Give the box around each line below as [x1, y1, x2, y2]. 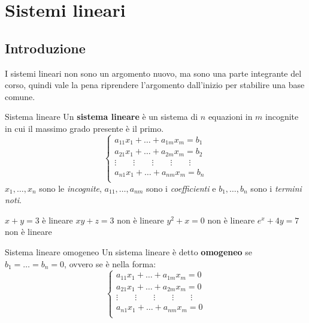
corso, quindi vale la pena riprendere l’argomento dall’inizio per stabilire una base [5, 79, 305, 91]
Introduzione [5, 38, 86, 57]
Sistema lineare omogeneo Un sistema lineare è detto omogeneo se [5, 245, 253, 258]
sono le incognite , [39, 182, 102, 194]
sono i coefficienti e [146, 182, 216, 194]
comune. [5, 90, 35, 102]
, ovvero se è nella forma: [64, 257, 156, 270]
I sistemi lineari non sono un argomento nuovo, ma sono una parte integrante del [5, 67, 302, 79]
